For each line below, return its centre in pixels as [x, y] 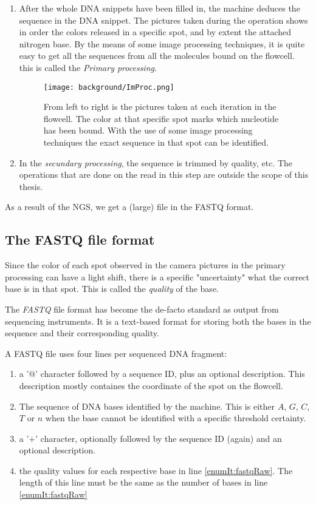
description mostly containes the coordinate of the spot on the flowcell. [151, 385]
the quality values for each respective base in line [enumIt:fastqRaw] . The [156, 470]
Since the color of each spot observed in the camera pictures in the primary [145, 265]
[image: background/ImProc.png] [109, 87]
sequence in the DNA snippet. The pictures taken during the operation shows [163, 20]
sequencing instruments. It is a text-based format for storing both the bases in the [158, 321]
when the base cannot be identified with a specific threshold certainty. [176, 418]
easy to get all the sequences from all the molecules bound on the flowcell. [157, 56]
